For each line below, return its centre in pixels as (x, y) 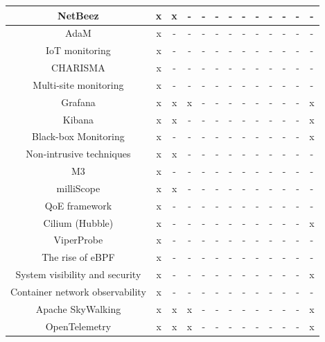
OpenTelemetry (78, 326)
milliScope (78, 188)
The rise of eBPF (78, 257)
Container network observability (78, 291)
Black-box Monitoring (78, 136)
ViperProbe (78, 240)
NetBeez (78, 15)
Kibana (78, 119)
